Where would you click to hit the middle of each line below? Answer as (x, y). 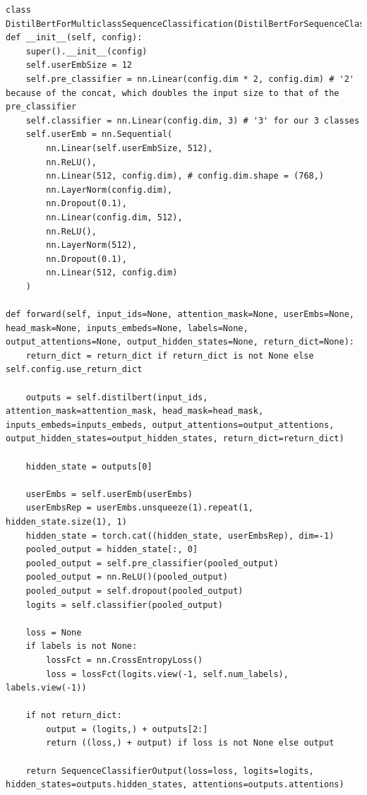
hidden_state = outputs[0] (89, 466)
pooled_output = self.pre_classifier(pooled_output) (152, 563)
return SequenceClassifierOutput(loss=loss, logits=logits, (170, 771)
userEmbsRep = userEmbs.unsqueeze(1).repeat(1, (139, 508)
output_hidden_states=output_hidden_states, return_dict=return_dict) (175, 439)
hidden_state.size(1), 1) (66, 521)
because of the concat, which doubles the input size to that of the (173, 93)
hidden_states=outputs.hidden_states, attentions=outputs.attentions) (175, 785)
